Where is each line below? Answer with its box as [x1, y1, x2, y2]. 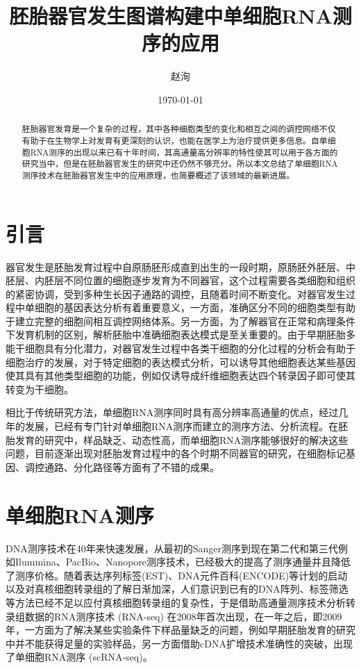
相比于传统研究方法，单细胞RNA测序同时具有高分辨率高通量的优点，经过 [6, 405, 339, 420]
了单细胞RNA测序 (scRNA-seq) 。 [6, 650, 153, 664]
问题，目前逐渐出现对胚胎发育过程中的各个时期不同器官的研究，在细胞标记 [6, 446, 346, 461]
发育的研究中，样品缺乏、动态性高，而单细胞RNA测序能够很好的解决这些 [15, 432, 349, 447]
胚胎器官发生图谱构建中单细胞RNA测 [9, 1, 352, 30]
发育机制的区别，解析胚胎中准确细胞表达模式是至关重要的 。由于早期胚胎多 [15, 327, 355, 342]
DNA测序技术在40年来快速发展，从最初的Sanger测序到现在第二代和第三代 [6, 540, 338, 555]
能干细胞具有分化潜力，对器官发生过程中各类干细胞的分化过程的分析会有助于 [6, 341, 355, 356]
